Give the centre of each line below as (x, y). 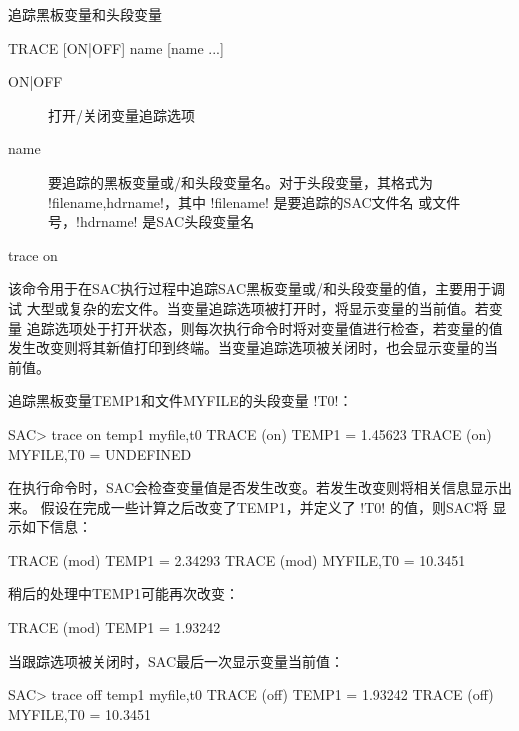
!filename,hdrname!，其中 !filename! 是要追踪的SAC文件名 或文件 (254, 201)
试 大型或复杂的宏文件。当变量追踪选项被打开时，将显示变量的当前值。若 (248, 307)
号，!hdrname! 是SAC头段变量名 (151, 221)
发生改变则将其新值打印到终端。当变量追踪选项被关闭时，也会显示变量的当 (253, 347)
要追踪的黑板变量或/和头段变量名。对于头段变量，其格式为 (240, 181)
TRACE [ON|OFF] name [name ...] (116, 47)
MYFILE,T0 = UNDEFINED (100, 453)
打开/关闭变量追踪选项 (121, 114)
